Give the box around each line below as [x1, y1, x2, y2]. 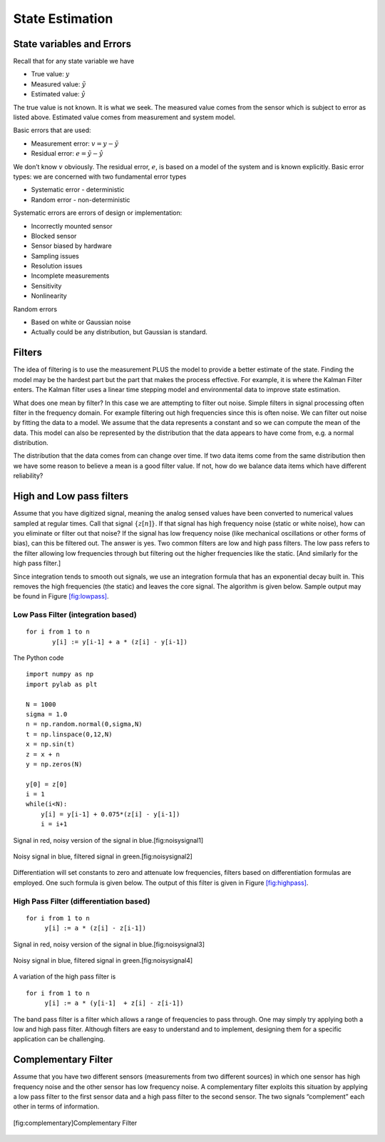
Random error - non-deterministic [31, 195, 130, 204]
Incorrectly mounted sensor [31, 221, 113, 230]
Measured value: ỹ [31, 79, 86, 89]
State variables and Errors [13, 38, 132, 50]
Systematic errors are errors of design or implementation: [13, 209, 183, 217]
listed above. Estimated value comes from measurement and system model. [13, 113, 236, 121]
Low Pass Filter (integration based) [13, 610, 137, 620]
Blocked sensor [31, 231, 77, 240]
